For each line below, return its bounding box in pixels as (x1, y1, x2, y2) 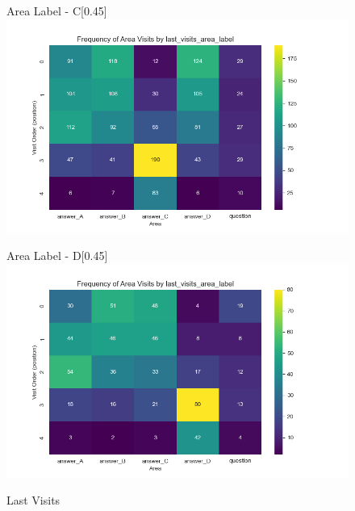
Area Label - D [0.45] (6, 247, 108, 264)
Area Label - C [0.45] (6, 2, 107, 19)
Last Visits (6, 492, 61, 509)
